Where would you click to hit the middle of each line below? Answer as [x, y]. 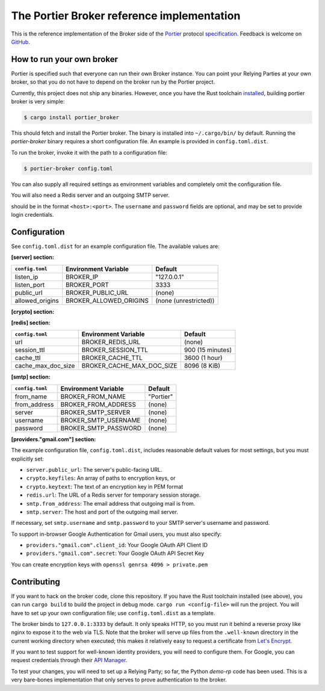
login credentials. [32, 214]
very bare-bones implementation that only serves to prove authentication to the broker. [119, 680]
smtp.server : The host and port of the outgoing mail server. [102, 512]
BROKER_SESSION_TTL [115, 350]
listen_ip [26, 277]
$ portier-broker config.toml [68, 168]
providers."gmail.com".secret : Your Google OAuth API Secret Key [115, 553]
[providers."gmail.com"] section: [54, 439]
